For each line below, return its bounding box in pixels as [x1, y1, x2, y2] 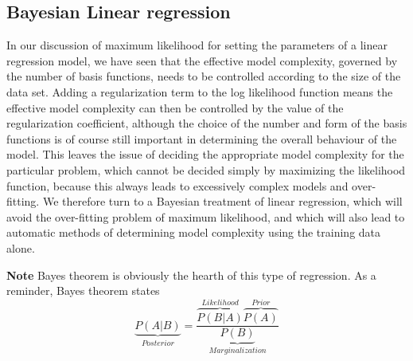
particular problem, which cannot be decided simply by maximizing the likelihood [6, 161, 406, 178]
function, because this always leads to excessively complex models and [6, 177, 349, 194]
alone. [6, 239, 35, 256]
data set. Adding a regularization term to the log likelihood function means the [6, 83, 393, 100]
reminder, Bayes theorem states [6, 282, 160, 299]
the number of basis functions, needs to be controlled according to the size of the [6, 68, 401, 84]
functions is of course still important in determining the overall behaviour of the [6, 130, 397, 147]
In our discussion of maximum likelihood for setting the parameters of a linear [6, 37, 388, 53]
